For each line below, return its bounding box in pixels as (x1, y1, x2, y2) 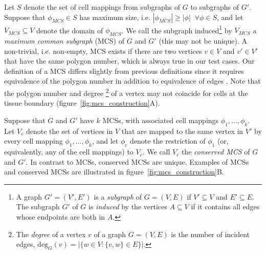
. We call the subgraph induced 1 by (121, 23, 232, 35)
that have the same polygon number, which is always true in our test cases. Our (4, 55, 255, 66)
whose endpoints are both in (16, 211, 105, 222)
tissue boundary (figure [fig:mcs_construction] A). (4, 97, 160, 108)
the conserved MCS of (181, 146, 250, 157)
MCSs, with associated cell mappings (102, 114, 219, 125)
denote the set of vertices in (26, 125, 113, 136)
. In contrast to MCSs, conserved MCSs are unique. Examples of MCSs (26, 156, 249, 167)
